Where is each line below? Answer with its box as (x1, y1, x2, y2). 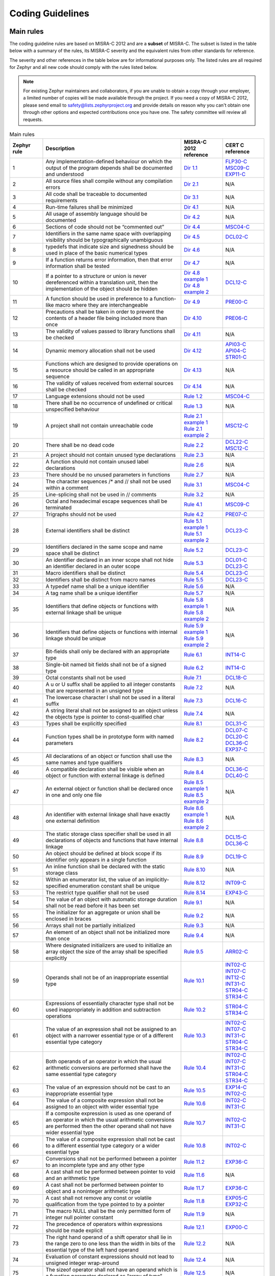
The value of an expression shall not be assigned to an (45, 1026, 177, 1033)
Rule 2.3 (183, 452, 204, 459)
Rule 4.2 (183, 511, 204, 518)
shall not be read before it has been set (45, 902, 140, 910)
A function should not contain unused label (45, 458, 149, 465)
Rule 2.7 (183, 471, 204, 478)
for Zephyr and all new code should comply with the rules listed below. (9, 64, 158, 70)
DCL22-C (225, 438, 249, 446)
